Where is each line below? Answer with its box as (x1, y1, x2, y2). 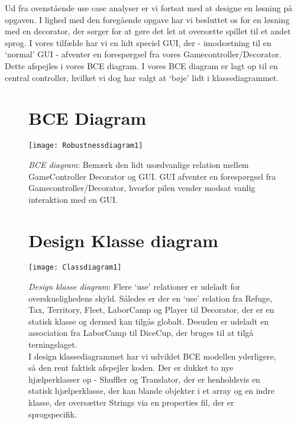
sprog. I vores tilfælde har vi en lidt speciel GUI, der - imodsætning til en (5, 36, 272, 48)
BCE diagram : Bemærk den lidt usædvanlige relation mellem (28, 158, 249, 170)
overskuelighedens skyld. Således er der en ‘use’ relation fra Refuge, (28, 292, 273, 304)
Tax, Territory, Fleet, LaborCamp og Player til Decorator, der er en (28, 303, 275, 316)
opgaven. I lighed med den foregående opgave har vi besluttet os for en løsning (5, 13, 290, 25)
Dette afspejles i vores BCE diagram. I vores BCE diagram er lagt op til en (5, 59, 278, 72)
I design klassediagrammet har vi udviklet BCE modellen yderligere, (28, 349, 276, 362)
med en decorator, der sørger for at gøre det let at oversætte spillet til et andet (5, 25, 291, 37)
